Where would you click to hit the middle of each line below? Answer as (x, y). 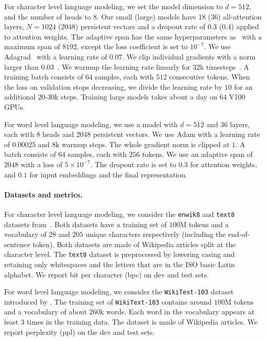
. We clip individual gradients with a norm (189, 56)
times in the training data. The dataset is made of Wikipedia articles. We (142, 322)
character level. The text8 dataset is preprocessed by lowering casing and (119, 254)
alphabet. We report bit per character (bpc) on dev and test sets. (107, 274)
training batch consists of (44, 77)
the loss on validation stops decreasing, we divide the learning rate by (113, 86)
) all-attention (240, 16)
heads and (58, 134)
